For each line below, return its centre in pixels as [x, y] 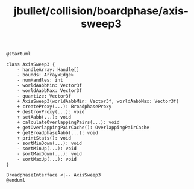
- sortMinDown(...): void [50, 144]
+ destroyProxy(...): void [51, 112]
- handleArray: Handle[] [48, 70]
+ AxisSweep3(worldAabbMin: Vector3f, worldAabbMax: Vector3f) [98, 101]
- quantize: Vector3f [44, 96]
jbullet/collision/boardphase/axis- [101, 11]
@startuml [19, 54]
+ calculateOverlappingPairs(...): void [68, 122]
